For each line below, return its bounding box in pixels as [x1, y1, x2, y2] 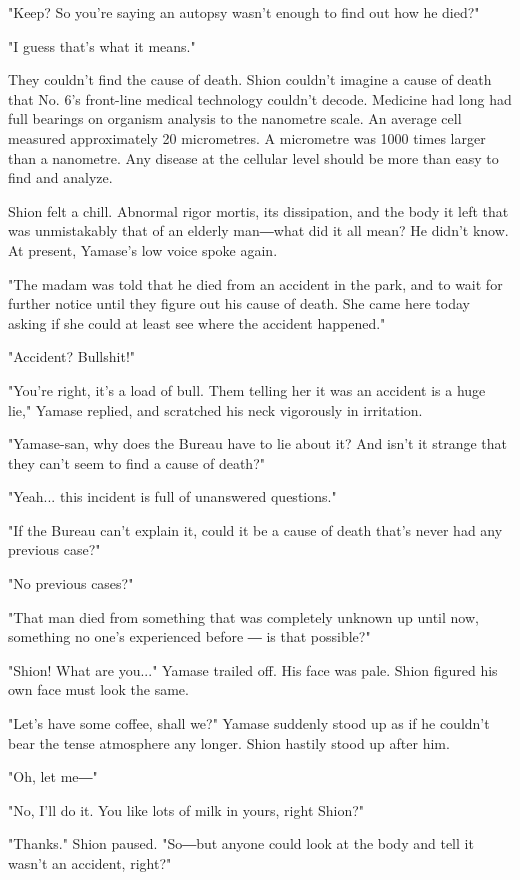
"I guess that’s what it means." [8, 35, 196, 56]
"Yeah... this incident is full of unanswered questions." [8, 486, 337, 507]
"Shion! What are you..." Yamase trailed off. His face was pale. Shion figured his [8, 659, 498, 680]
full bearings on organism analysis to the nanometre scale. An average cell [8, 108, 462, 129]
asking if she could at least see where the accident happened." [8, 312, 386, 333]
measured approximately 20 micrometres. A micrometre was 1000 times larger [8, 127, 486, 148]
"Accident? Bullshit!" [8, 346, 136, 367]
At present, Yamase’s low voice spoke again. [8, 239, 278, 260]
